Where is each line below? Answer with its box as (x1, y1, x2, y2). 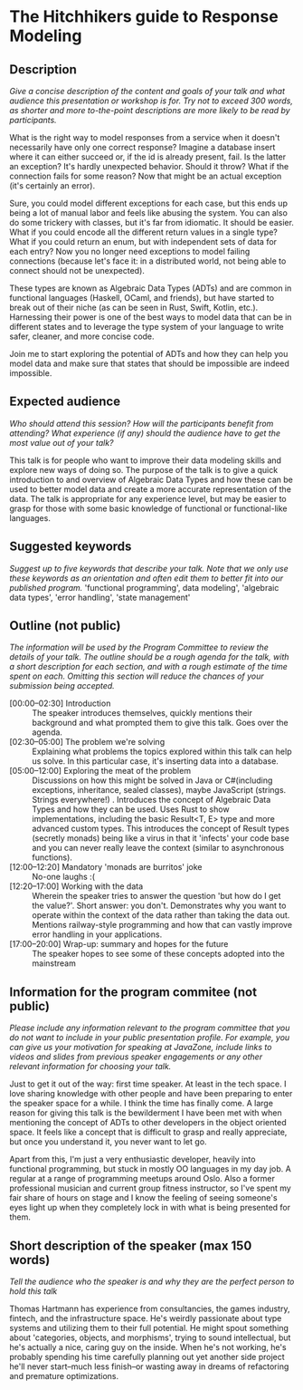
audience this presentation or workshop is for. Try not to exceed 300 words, (9, 95, 294, 106)
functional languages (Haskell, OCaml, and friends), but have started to (9, 293, 274, 303)
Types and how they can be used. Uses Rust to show (32, 804, 230, 815)
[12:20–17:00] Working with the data (9, 881, 144, 892)
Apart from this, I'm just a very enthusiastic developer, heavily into (9, 1154, 256, 1165)
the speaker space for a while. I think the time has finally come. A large (9, 1098, 274, 1109)
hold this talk (9, 1286, 58, 1297)
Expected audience (9, 394, 120, 410)
